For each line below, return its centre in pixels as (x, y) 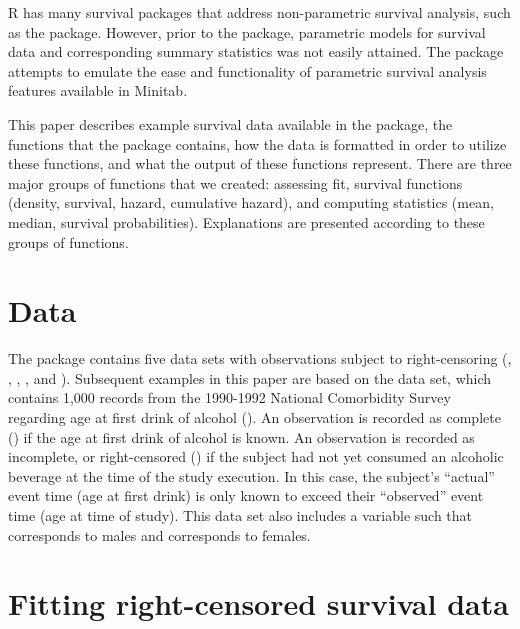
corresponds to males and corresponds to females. (159, 534)
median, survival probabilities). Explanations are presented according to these (246, 221)
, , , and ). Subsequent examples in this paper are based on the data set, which (250, 377)
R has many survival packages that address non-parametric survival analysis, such (259, 12)
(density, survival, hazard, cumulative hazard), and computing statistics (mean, (251, 202)
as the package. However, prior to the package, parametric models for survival (247, 31)
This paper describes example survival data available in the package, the (230, 123)
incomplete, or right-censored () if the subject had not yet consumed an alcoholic (256, 456)
